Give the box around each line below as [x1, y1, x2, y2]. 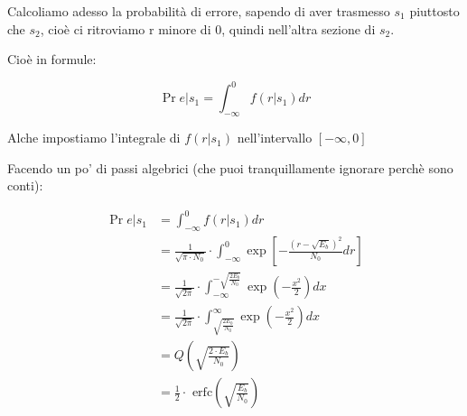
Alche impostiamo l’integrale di [7, 128, 181, 147]
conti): [7, 176, 43, 195]
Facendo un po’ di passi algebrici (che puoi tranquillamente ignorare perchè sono [7, 158, 453, 177]
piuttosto [409, 2, 460, 20]
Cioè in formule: [7, 50, 97, 69]
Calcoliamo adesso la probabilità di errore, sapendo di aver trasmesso [7, 2, 390, 20]
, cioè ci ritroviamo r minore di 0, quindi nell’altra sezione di [40, 19, 376, 38]
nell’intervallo [237, 128, 313, 147]
